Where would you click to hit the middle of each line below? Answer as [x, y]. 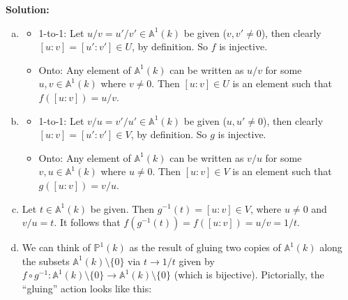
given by [197, 261]
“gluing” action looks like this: [87, 288]
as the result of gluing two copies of [205, 247]
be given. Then [122, 208]
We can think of [56, 247]
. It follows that [87, 222]
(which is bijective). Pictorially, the [249, 275]
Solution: [28, 9]
